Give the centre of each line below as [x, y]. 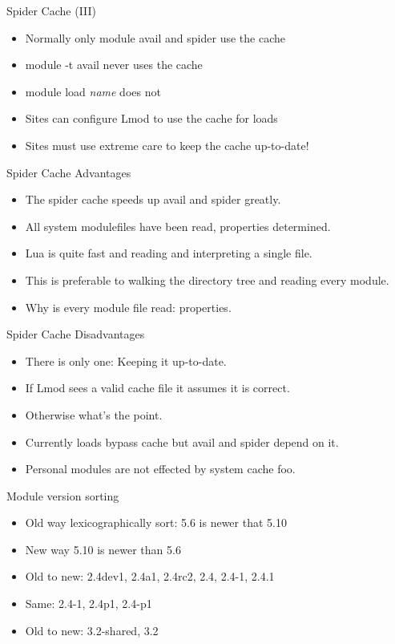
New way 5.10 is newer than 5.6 [103, 549]
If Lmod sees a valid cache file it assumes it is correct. [157, 388]
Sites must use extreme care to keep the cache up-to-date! [167, 145]
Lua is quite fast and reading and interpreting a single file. [169, 253]
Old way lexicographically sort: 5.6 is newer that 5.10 [156, 522]
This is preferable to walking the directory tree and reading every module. [207, 279]
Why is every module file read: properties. [128, 307]
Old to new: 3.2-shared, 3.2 [92, 630]
